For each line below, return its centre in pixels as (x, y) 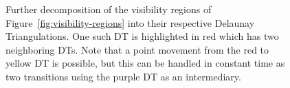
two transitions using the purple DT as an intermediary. (123, 76)
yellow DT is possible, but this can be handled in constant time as (145, 63)
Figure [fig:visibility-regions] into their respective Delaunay (130, 22)
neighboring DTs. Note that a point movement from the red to (137, 49)
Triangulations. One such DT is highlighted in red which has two (142, 36)
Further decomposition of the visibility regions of (109, 9)
